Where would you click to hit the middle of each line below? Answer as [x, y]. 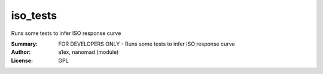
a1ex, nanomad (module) [89, 52]
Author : [21, 52]
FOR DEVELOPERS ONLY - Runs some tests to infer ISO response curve [147, 44]
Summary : [25, 44]
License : [22, 60]
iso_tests [34, 15]
